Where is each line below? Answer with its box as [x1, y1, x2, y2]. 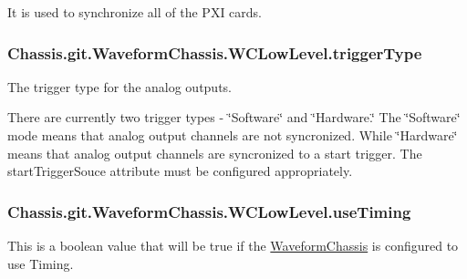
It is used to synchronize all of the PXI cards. [7, 3, 263, 21]
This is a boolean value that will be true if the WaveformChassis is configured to [7, 236, 459, 254]
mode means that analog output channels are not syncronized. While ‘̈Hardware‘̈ [7, 126, 458, 144]
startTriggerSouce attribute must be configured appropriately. [7, 161, 353, 181]
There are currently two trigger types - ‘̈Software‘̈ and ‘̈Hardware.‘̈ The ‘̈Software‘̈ [7, 108, 461, 127]
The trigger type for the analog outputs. [7, 77, 232, 96]
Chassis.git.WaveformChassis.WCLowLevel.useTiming [7, 200, 411, 222]
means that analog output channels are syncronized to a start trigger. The [7, 143, 422, 162]
